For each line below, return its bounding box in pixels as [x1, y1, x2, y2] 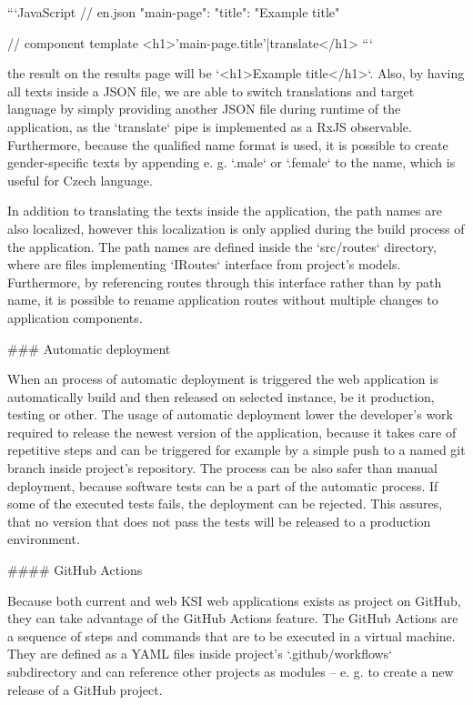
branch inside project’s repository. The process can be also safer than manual [7, 458, 438, 478]
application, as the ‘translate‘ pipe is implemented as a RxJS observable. [7, 116, 412, 136]
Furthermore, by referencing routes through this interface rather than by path [7, 272, 442, 291]
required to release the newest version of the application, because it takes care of [7, 422, 457, 441]
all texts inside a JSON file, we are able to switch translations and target [7, 81, 415, 100]
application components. [7, 307, 143, 327]
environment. [7, 529, 80, 549]
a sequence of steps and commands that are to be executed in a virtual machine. [7, 626, 456, 645]
